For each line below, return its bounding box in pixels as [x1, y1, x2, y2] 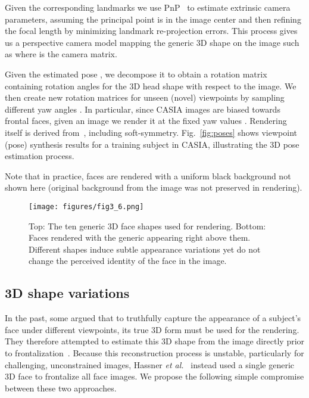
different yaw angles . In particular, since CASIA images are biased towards [5, 102, 280, 115]
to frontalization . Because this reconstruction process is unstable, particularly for [5, 346, 304, 359]
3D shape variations [5, 284, 130, 302]
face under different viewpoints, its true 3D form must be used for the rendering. [5, 323, 299, 335]
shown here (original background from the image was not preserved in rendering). [5, 181, 302, 194]
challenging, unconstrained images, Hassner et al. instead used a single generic [5, 358, 294, 371]
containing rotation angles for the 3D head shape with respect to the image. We [5, 79, 296, 92]
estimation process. [5, 150, 74, 162]
